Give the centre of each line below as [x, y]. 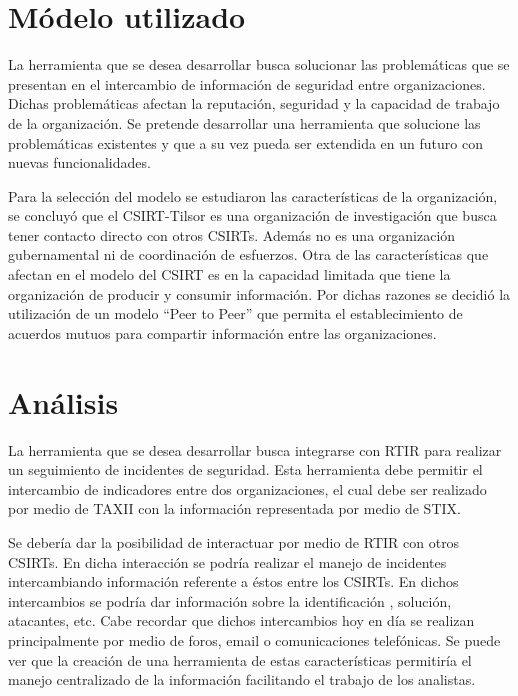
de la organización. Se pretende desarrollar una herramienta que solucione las [244, 122]
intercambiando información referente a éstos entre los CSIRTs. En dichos [233, 581]
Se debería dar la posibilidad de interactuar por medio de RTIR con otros [234, 541]
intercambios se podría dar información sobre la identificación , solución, [230, 600]
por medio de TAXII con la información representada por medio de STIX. [234, 508]
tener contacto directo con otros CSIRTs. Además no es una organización [232, 234]
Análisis [63, 401]
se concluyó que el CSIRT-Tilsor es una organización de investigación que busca [252, 215]
